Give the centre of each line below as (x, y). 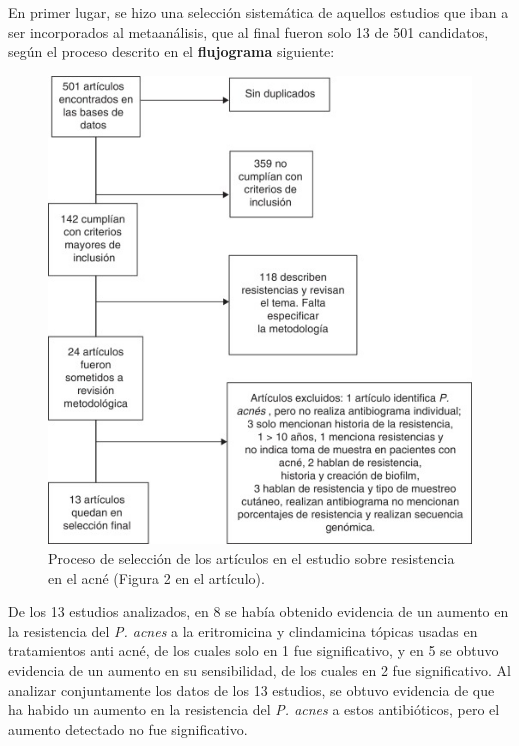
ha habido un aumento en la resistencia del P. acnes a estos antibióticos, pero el (254, 709)
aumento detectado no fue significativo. (128, 728)
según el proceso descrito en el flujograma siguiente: (171, 51)
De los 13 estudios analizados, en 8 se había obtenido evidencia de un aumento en (258, 611)
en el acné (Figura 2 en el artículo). (156, 577)
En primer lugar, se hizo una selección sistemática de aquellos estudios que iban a (258, 12)
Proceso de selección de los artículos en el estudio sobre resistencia (251, 558)
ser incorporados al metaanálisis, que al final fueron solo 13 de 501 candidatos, (248, 31)
